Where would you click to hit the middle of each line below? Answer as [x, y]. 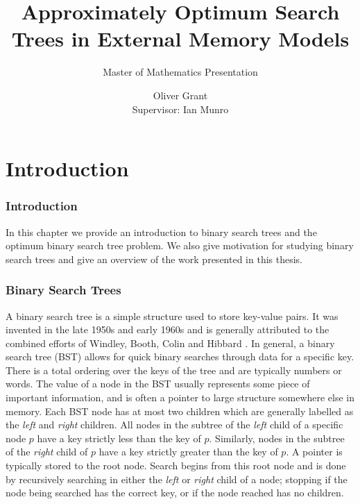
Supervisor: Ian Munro [180, 109]
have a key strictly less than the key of [119, 438]
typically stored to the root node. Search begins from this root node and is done [176, 465]
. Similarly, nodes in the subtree [277, 438]
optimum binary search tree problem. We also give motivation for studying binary [180, 245]
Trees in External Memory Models [180, 39]
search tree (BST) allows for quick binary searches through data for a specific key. [180, 356]
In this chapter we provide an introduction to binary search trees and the [161, 232]
